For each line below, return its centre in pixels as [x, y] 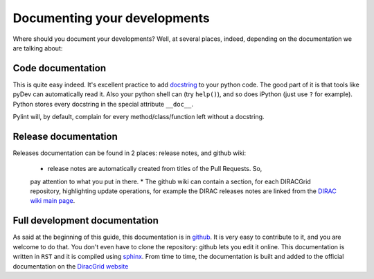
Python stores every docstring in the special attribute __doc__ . [103, 104]
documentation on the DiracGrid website [71, 266]
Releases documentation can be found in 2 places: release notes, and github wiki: [130, 153]
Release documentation [65, 136]
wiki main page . [53, 201]
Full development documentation [86, 220]
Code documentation [60, 68]
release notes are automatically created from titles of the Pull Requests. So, [155, 169]
